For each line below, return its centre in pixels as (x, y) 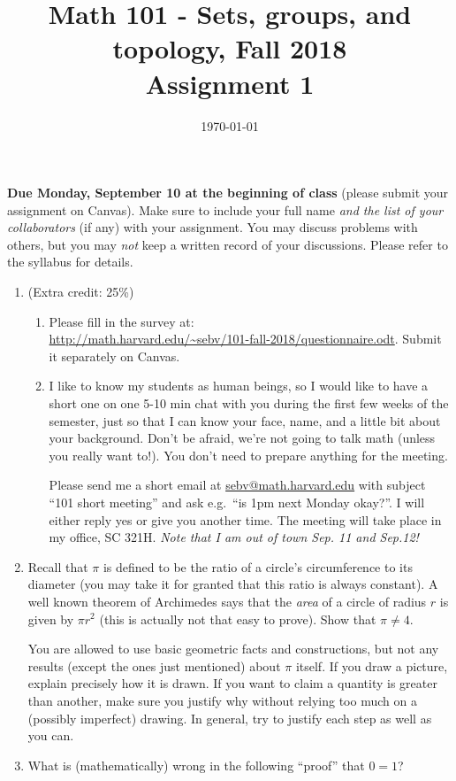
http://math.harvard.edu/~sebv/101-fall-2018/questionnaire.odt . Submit (245, 339)
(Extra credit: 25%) (81, 292)
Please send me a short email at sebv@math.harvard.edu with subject (237, 485)
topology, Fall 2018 (230, 48)
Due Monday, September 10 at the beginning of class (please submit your (228, 193)
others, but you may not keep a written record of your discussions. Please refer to (228, 244)
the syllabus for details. (70, 262)
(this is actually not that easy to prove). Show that (238, 619)
